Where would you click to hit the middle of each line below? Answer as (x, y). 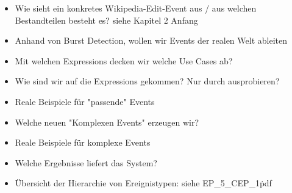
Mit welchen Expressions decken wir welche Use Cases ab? (124, 60)
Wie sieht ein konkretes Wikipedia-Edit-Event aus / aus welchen (136, 8)
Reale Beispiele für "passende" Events (85, 101)
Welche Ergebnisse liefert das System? (86, 162)
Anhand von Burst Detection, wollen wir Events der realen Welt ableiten (151, 40)
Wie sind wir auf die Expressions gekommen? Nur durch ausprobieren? (147, 81)
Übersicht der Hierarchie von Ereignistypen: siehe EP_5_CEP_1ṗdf (143, 183)
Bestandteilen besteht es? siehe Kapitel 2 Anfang (106, 20)
